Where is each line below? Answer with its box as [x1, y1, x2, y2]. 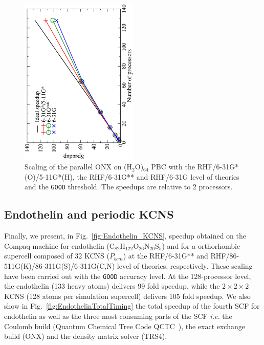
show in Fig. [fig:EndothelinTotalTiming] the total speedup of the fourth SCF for [4, 300, 260, 311]
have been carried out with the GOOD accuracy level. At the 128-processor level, [4, 270, 251, 281]
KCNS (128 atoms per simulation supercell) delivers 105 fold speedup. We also [4, 290, 251, 301]
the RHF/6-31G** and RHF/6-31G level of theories [77, 171, 239, 182]
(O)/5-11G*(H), [25, 171, 75, 182]
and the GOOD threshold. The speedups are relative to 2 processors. [25, 181, 233, 192]
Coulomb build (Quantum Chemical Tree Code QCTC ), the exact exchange [4, 320, 245, 331]
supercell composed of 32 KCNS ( [4, 250, 109, 261]
